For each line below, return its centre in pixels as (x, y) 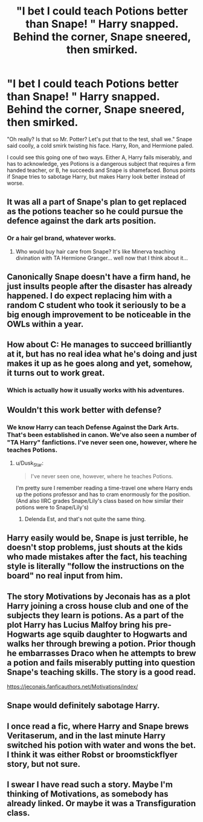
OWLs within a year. (45, 324)
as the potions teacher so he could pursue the (95, 212)
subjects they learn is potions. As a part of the (95, 615)
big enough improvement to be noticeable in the (99, 315)
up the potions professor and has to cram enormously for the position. (103, 494)
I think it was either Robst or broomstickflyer (92, 755)
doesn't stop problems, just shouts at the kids (95, 547)
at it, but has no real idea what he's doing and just (102, 354)
